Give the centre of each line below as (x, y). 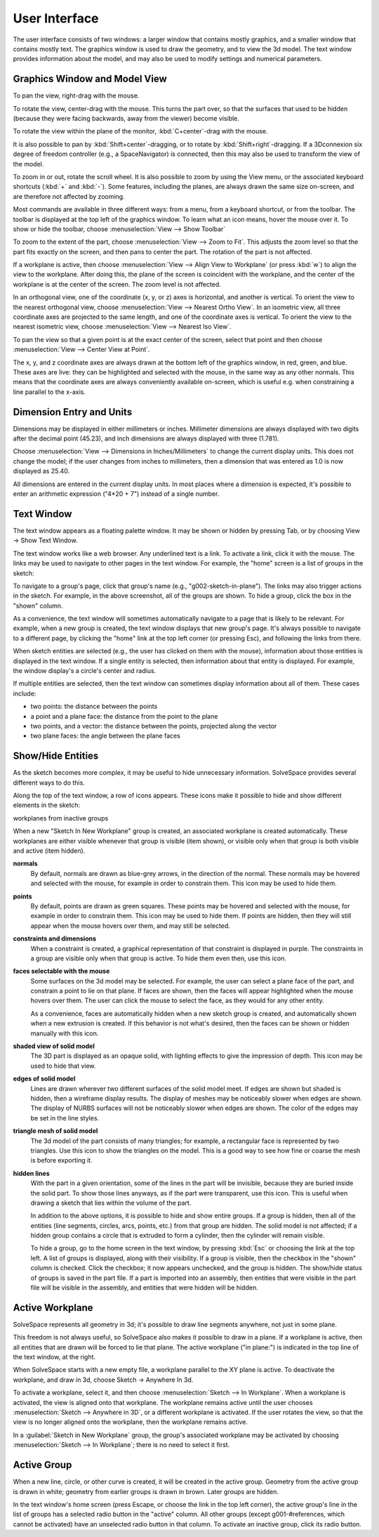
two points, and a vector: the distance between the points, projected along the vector (154, 726)
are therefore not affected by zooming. (69, 196)
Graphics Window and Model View (90, 79)
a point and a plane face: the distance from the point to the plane (124, 716)
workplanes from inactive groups (61, 818)
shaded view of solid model (54, 1046)
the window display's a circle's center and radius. (85, 671)
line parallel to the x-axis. (49, 392)
